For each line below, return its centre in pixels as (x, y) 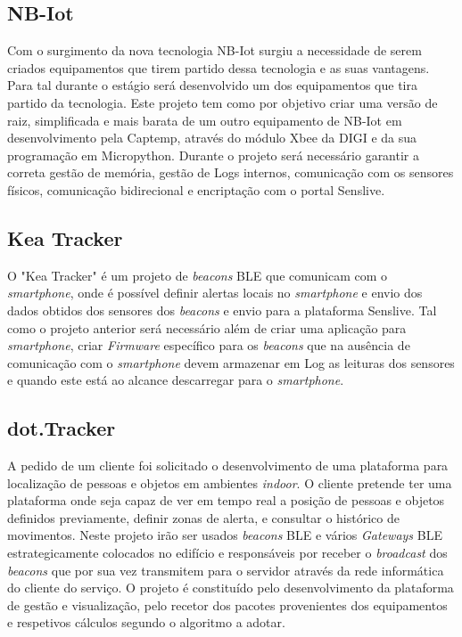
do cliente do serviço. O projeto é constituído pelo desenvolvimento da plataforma (231, 588)
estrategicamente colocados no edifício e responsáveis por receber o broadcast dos (227, 553)
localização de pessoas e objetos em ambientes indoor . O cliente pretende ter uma (230, 482)
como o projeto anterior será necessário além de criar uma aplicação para (207, 327)
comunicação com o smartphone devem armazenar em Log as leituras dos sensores (231, 362)
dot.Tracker (62, 428)
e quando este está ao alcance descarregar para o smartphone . (176, 380)
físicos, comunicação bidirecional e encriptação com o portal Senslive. (196, 189)
